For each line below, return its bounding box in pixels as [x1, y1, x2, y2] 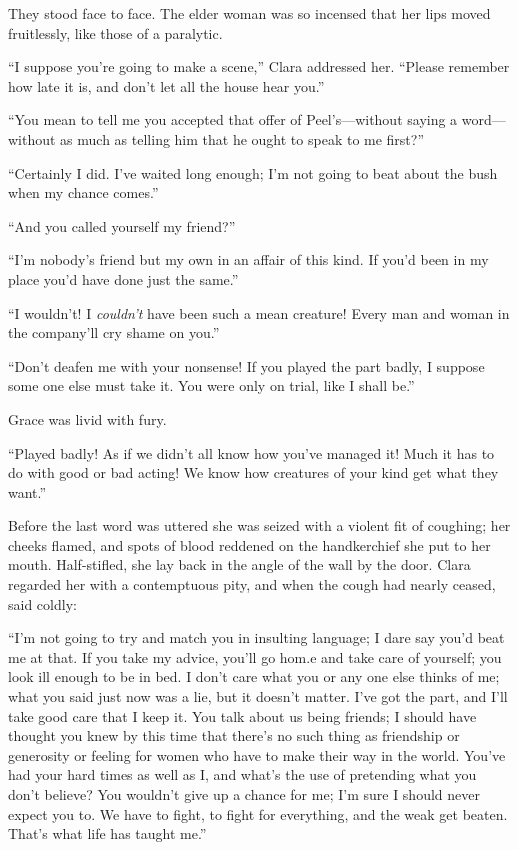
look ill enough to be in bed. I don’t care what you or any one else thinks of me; [8, 666, 500, 687]
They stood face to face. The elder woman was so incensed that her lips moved [8, 3, 491, 23]
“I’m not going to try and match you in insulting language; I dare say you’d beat [8, 627, 505, 648]
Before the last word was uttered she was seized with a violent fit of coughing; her [8, 515, 511, 536]
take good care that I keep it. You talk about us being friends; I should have [8, 705, 477, 726]
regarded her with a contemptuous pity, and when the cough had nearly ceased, [8, 574, 496, 595]
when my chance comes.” [8, 182, 159, 203]
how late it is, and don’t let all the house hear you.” [8, 75, 325, 96]
